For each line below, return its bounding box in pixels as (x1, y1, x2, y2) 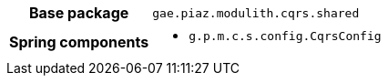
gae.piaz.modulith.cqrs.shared (152, 5, 360, 20)
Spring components (9, 32, 149, 51)
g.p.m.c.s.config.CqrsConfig (189, 29, 382, 43)
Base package (28, 4, 129, 22)
